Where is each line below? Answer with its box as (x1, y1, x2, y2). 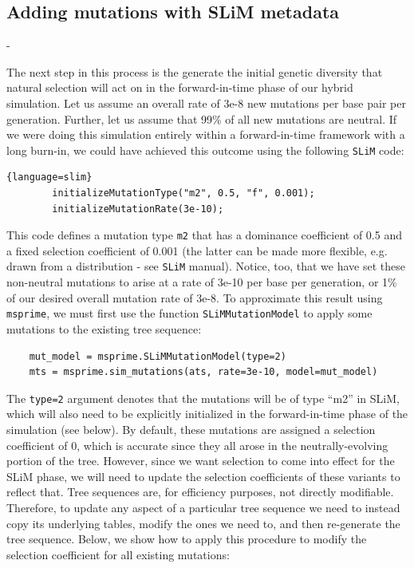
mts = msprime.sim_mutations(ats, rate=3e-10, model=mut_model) (29, 366, 378, 378)
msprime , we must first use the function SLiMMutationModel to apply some (6, 305, 373, 321)
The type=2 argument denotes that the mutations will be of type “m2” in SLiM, (6, 389, 400, 406)
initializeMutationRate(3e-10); (52, 203, 224, 215)
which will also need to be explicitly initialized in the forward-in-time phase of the (6, 405, 408, 422)
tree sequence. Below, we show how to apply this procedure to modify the (6, 531, 367, 547)
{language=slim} (6, 172, 93, 183)
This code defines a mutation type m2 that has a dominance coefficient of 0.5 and (6, 227, 402, 243)
